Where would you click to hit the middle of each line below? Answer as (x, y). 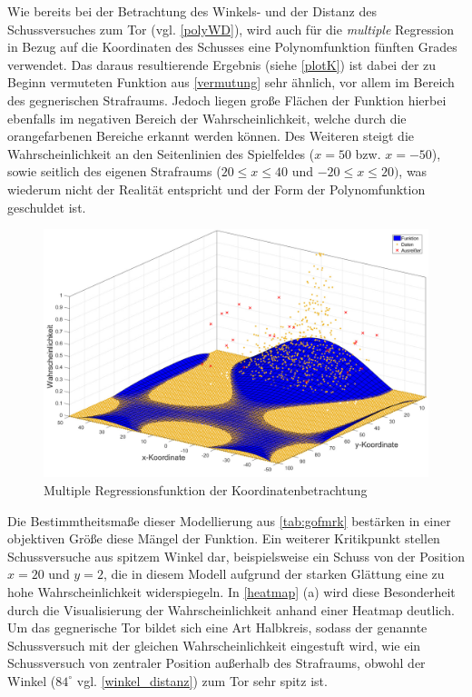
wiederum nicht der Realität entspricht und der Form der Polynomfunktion (216, 189)
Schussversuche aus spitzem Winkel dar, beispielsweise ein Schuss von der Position (236, 556)
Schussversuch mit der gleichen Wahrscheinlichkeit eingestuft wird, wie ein (214, 645)
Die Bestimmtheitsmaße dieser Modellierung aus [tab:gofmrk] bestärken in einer (229, 520)
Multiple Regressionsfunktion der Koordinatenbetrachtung (206, 490)
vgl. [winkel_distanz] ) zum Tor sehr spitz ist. (202, 680)
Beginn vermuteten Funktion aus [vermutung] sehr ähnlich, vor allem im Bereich (231, 82)
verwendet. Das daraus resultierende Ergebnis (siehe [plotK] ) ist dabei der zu (222, 64)
